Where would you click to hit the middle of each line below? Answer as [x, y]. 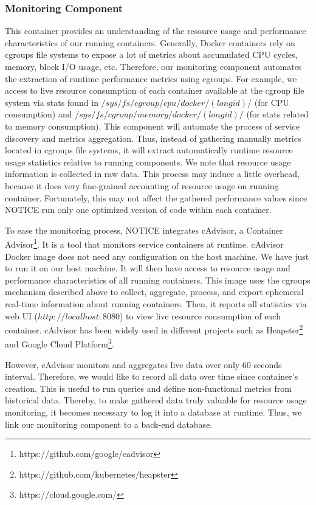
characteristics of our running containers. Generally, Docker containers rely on [150, 42]
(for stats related [277, 114]
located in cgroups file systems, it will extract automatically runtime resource [149, 150]
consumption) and [39, 114]
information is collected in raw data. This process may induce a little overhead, [153, 174]
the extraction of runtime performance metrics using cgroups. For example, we [151, 78]
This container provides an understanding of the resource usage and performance [156, 31]
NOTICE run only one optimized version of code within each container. [138, 210]
